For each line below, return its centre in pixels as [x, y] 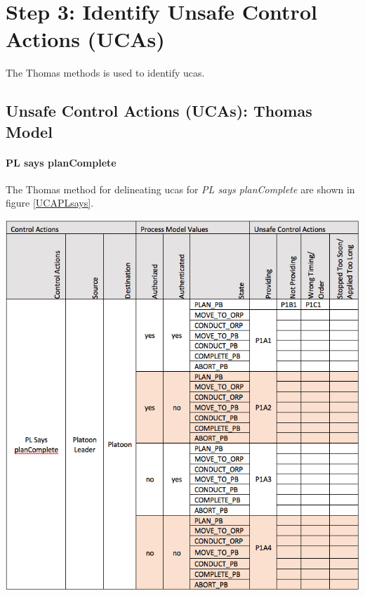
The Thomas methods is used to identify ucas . [105, 73]
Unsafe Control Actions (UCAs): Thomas [159, 111]
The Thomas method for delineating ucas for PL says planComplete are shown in [180, 189]
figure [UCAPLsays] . [50, 203]
